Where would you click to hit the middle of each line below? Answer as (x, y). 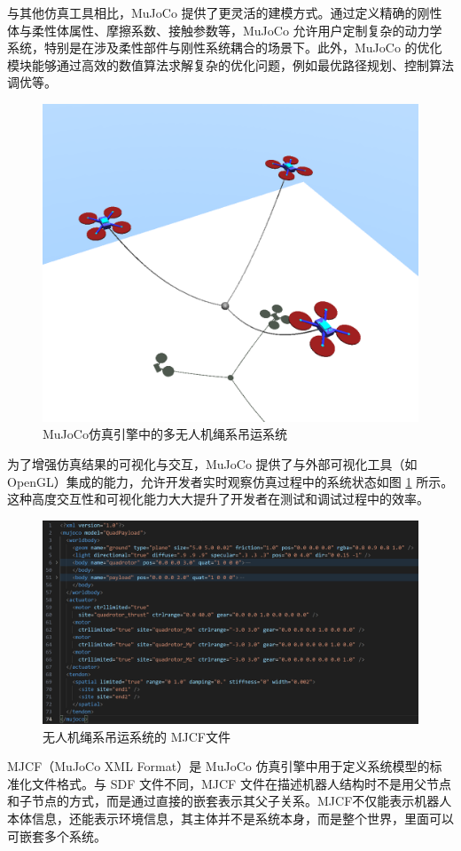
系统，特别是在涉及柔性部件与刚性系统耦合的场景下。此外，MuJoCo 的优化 (225, 48)
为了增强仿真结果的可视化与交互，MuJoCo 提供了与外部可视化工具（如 (212, 463)
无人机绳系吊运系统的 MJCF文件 (137, 736)
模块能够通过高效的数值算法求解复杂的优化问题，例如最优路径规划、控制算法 (230, 64)
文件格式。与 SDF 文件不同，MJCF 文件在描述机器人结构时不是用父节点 (241, 783)
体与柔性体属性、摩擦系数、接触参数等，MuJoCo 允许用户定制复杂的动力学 (225, 30)
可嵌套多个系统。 (57, 835)
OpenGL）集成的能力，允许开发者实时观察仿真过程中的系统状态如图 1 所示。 (230, 481)
